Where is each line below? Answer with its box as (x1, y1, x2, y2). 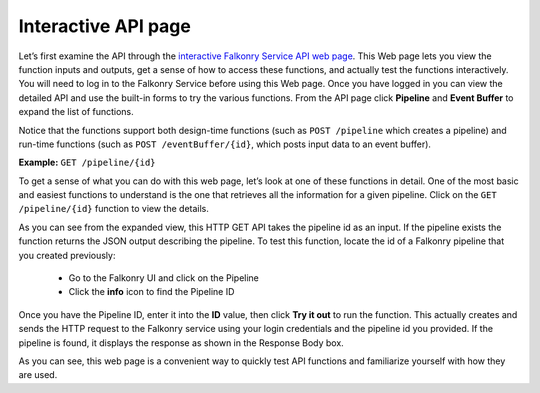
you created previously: (18, 249, 116, 261)
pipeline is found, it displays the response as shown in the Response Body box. (18, 336, 344, 349)
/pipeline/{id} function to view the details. (18, 203, 210, 215)
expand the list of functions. (18, 106, 134, 118)
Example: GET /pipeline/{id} (18, 156, 156, 169)
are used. (18, 369, 58, 381)
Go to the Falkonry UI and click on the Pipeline (68, 272, 260, 284)
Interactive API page (18, 15, 192, 37)
